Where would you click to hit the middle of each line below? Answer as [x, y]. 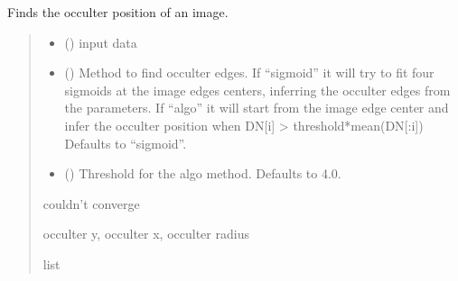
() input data [101, 42]
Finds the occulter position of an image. [118, 12]
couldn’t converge [91, 203]
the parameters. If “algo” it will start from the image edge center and [257, 108]
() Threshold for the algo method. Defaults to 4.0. [203, 173]
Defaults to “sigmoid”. [126, 143]
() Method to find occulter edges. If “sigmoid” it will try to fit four [249, 73]
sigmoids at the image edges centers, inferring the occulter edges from [257, 90]
